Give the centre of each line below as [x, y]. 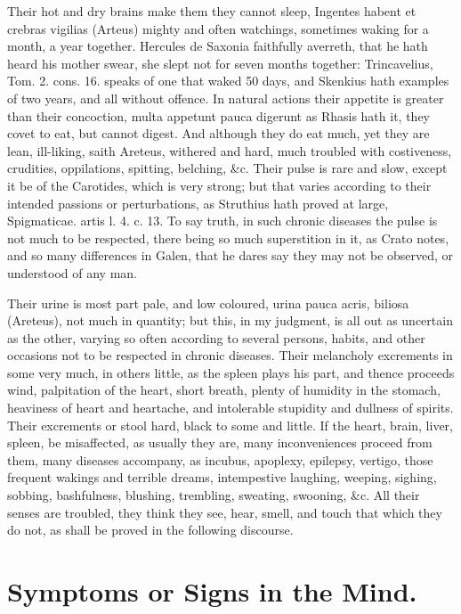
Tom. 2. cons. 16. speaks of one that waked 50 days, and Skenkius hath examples [228, 81]
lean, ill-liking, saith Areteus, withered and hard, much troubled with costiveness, [230, 150]
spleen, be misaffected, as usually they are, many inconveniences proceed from [220, 442]
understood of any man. [72, 272]
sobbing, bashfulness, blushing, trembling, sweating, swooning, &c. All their [214, 495]
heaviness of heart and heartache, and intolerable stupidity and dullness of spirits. [230, 408]
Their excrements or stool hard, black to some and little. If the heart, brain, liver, [230, 425]
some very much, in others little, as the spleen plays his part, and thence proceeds [231, 372]
